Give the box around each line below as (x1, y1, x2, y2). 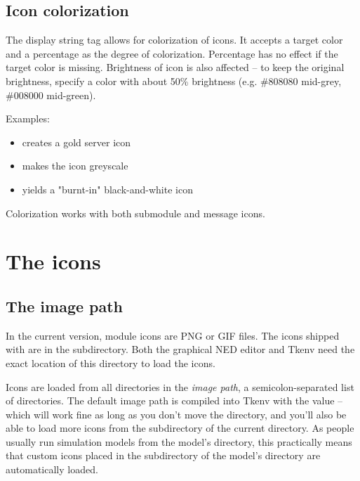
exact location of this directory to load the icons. (6, 355, 215, 370)
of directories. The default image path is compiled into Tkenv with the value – (6, 393, 343, 408)
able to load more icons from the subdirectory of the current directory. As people (6, 421, 354, 435)
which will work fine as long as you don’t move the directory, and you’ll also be (6, 406, 347, 421)
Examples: (6, 111, 50, 126)
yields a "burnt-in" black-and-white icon (22, 181, 193, 196)
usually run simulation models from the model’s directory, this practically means (6, 434, 352, 449)
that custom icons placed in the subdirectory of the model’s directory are (6, 448, 321, 463)
